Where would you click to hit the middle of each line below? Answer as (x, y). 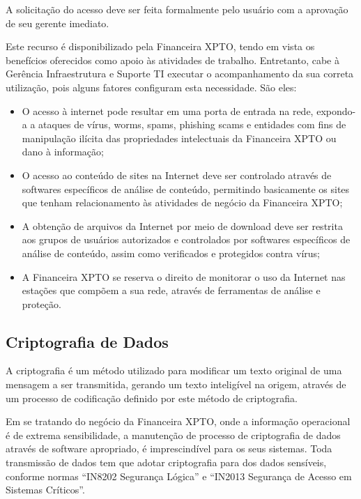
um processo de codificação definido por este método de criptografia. (152, 398)
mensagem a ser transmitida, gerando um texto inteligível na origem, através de (176, 384)
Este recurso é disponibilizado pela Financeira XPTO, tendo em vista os (160, 46)
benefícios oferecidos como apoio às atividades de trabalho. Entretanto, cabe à (172, 60)
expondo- (336, 110)
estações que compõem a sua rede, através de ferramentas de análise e (171, 290)
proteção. (41, 304)
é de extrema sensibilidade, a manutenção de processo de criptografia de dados (173, 435)
